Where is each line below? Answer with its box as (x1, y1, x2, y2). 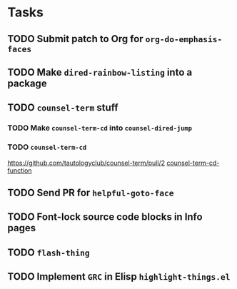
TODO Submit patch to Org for (7, 33, 144, 45)
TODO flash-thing (7, 246, 91, 258)
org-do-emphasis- (145, 34, 223, 44)
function (7, 166, 32, 175)
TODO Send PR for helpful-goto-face (7, 186, 174, 198)
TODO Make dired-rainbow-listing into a (7, 66, 193, 78)
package (7, 77, 48, 89)
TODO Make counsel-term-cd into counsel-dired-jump (7, 123, 193, 133)
